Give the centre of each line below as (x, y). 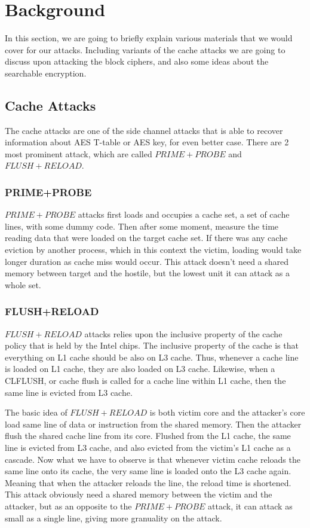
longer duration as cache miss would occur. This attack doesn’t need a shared (147, 261)
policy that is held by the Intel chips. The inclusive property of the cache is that (152, 345)
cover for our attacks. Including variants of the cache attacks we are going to (145, 49)
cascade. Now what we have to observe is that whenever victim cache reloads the (153, 459)
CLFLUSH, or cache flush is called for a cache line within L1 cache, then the (145, 381)
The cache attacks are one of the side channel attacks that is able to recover (144, 130)
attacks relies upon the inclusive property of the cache (183, 333)
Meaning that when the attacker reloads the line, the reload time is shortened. (148, 482)
